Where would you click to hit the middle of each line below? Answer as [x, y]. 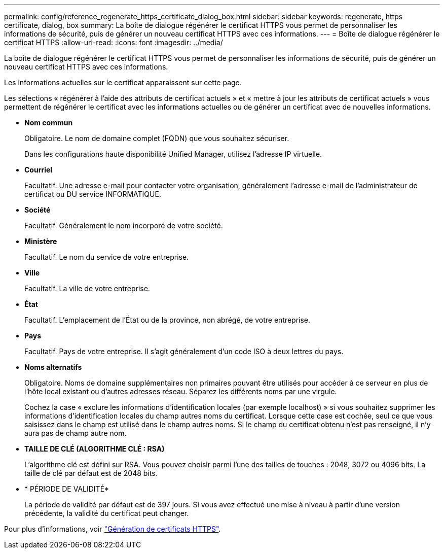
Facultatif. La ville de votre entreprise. [87, 288]
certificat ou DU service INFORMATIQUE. [93, 194]
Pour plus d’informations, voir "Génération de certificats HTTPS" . [113, 529]
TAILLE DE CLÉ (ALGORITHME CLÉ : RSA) [95, 449]
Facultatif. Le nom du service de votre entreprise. [107, 257]
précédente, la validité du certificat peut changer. [107, 513]
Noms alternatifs [53, 367]
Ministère [41, 241]
